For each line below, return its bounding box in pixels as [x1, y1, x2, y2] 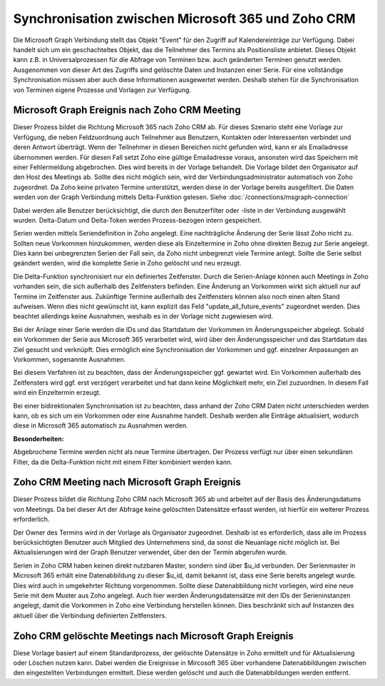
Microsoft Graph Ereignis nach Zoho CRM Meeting [13, 104, 242, 116]
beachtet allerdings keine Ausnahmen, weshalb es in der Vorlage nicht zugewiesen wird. [13, 312, 274, 321]
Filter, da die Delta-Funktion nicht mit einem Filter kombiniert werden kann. [13, 458, 233, 466]
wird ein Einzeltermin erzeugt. [13, 388, 101, 397]
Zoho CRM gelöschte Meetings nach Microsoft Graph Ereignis [13, 630, 294, 642]
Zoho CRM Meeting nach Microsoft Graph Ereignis [13, 476, 242, 488]
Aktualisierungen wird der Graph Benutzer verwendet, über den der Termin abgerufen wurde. [13, 548, 288, 557]
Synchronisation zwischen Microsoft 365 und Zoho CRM [13, 11, 356, 26]
